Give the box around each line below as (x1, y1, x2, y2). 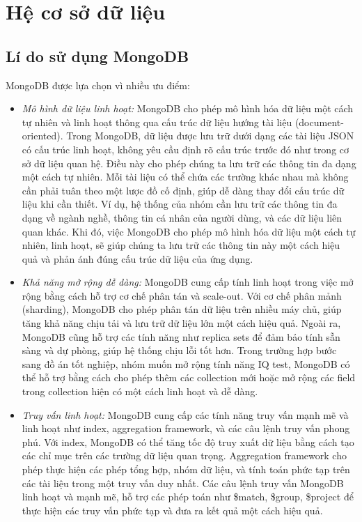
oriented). (22, 128, 63, 143)
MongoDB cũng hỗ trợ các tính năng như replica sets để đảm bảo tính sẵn (22, 329, 340, 344)
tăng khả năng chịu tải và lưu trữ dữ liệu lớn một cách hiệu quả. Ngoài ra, (22, 316, 341, 330)
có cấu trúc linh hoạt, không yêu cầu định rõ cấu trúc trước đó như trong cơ (22, 141, 349, 156)
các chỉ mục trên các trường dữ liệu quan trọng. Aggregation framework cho (22, 448, 347, 463)
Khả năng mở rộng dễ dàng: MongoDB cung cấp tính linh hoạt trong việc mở (22, 275, 354, 289)
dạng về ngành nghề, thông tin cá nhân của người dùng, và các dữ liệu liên (22, 210, 343, 224)
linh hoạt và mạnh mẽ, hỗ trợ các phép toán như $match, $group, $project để (22, 489, 354, 504)
